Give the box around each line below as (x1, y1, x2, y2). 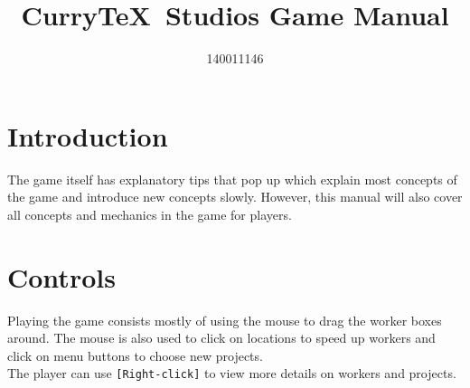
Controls (7, 258, 116, 295)
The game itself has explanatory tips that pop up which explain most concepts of (7, 169, 457, 188)
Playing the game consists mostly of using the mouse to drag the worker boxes (7, 310, 442, 329)
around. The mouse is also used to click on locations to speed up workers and (7, 328, 436, 347)
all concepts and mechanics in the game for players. (7, 204, 292, 223)
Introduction (7, 117, 168, 154)
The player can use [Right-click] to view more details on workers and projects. (7, 364, 456, 383)
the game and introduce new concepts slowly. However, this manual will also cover (7, 187, 463, 206)
